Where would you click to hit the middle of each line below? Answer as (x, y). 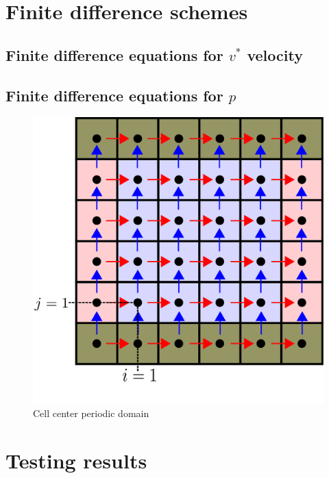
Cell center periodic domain (91, 413)
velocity (275, 54)
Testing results (76, 460)
